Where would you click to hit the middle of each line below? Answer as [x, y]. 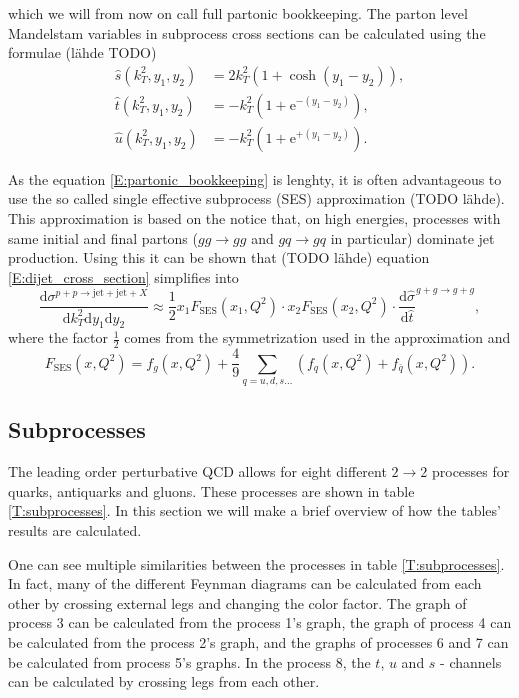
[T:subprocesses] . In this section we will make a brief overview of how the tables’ [254, 510]
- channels [471, 661]
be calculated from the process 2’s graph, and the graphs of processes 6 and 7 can [258, 641]
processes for [470, 471]
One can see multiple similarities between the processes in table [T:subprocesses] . [256, 563]
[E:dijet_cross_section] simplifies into [123, 276]
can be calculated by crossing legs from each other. [164, 681]
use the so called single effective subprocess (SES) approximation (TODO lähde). [256, 198]
